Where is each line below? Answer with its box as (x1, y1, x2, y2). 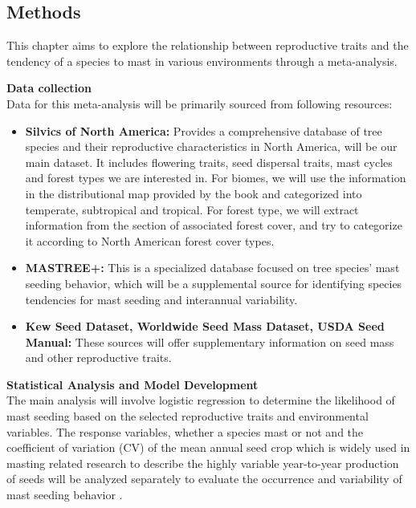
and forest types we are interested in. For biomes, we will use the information (25, 169, 406, 186)
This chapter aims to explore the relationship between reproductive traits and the (6, 37, 409, 54)
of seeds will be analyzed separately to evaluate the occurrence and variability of (6, 470, 402, 487)
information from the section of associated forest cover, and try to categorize (25, 217, 402, 234)
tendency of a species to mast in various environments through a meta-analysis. (6, 52, 398, 69)
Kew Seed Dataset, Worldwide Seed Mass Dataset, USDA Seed (25, 318, 385, 335)
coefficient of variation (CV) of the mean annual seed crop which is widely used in (6, 439, 410, 456)
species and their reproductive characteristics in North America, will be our (25, 138, 398, 155)
